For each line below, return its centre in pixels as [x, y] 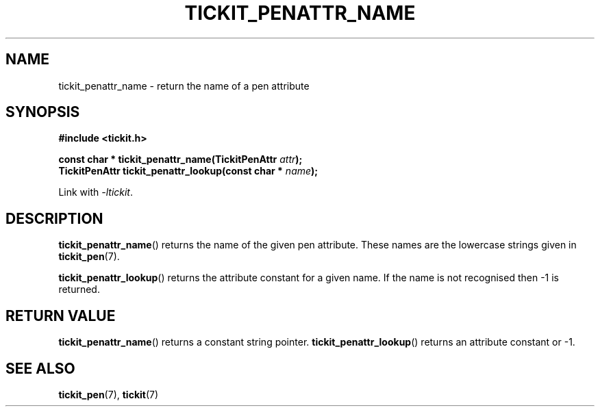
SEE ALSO [40, 368]
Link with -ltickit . [96, 192]
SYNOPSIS [43, 112]
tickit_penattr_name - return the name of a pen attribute [184, 86]
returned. [79, 289]
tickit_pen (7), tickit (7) [109, 394]
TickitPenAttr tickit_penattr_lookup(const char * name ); [188, 171]
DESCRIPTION [54, 218]
